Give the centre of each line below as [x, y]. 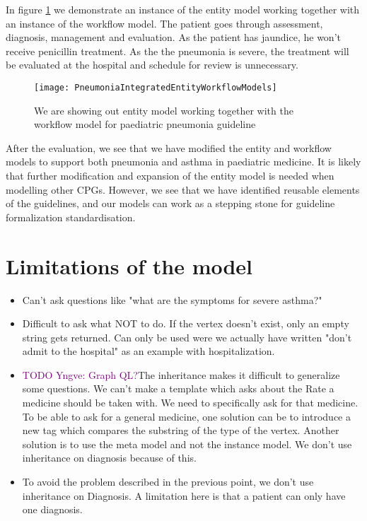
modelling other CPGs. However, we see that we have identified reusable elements [183, 189]
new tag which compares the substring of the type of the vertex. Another [181, 430]
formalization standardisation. [71, 217]
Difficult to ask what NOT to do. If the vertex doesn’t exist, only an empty [186, 323]
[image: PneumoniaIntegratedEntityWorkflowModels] [156, 87]
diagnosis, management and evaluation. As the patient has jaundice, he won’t [173, 37]
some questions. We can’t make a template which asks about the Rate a [178, 388]
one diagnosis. [52, 509]
